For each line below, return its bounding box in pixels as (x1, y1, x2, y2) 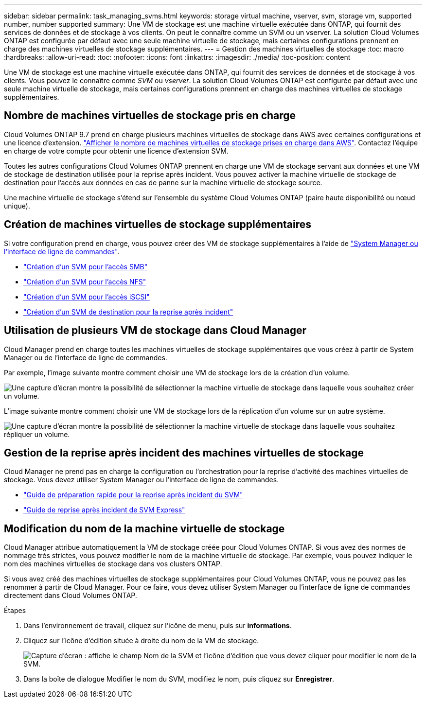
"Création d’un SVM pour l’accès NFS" (23, 277, 146, 286)
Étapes (4, 606, 26, 615)
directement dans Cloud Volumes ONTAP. (4, 591, 137, 600)
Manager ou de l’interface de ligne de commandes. (4, 353, 167, 362)
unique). (4, 201, 30, 210)
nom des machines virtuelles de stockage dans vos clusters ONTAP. (4, 560, 222, 568)
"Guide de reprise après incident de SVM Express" (23, 506, 185, 514)
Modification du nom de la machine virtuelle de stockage (4, 522, 285, 535)
